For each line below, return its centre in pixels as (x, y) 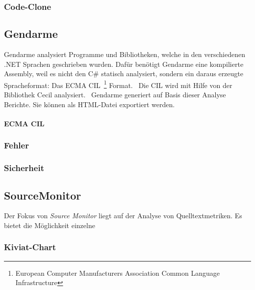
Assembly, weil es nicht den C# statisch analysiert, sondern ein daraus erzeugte (124, 73)
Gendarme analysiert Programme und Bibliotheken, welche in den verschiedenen (125, 54)
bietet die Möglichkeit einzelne (50, 225)
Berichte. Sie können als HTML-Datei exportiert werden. (89, 104)
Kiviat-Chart (30, 247)
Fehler (16, 145)
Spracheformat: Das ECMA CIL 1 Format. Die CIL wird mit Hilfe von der (118, 84)
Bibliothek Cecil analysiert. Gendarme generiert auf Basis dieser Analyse (115, 95)
